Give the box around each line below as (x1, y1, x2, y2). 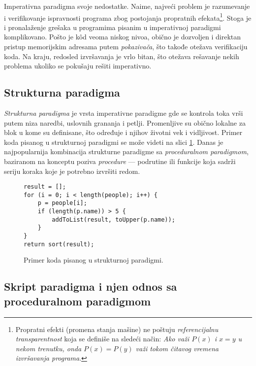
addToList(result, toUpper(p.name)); (52, 216, 175, 223)
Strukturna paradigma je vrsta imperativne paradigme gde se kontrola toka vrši (4, 108, 243, 118)
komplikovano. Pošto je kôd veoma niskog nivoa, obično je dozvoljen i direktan (4, 32, 241, 42)
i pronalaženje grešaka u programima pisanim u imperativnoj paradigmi (4, 22, 221, 32)
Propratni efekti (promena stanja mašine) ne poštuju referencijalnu (15, 324, 219, 334)
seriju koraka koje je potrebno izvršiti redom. (4, 166, 140, 176)
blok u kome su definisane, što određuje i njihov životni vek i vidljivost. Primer (4, 127, 243, 137)
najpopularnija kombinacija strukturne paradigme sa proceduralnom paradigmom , (4, 146, 249, 157)
